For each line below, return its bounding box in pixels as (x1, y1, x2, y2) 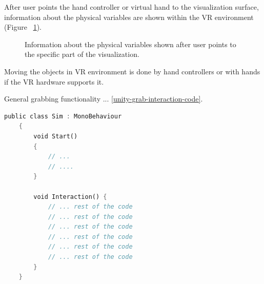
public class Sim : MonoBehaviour (4, 112, 122, 120)
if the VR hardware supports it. (4, 76, 104, 87)
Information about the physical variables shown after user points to (25, 38, 236, 49)
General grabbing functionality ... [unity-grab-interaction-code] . (4, 93, 203, 104)
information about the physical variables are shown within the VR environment (4, 11, 254, 22)
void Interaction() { (33, 193, 107, 200)
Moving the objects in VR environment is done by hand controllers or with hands (4, 66, 260, 76)
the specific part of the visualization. (25, 49, 139, 59)
